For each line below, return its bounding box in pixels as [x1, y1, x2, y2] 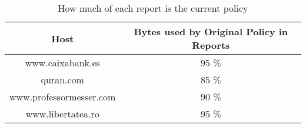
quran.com [41, 73, 84, 86]
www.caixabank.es [25, 56, 100, 69]
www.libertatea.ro [25, 107, 99, 120]
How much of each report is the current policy [58, 1, 248, 15]
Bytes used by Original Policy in [134, 25, 288, 38]
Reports [192, 38, 230, 52]
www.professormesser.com [9, 90, 116, 103]
